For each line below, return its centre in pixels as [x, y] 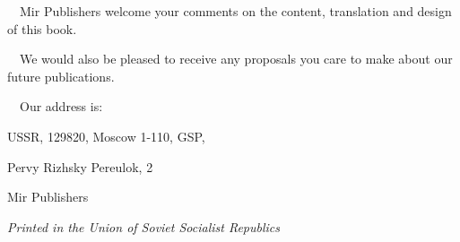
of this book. [42, 28]
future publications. [61, 76]
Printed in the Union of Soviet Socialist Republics [144, 226]
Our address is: [61, 106]
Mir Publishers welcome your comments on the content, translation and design [236, 11]
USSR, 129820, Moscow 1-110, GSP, [106, 136]
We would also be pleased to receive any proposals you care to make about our [236, 59]
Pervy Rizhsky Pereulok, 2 [80, 166]
